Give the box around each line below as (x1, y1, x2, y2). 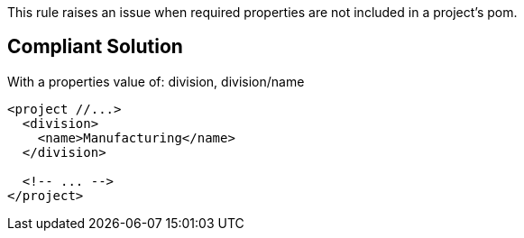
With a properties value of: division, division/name (7, 73, 305, 89)
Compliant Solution (7, 35, 183, 59)
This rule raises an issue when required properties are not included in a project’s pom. (7, 5, 518, 20)
